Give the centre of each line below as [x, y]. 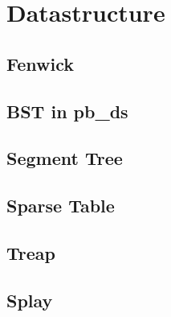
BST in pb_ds [67, 111]
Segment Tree [65, 158]
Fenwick [40, 63]
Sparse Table [61, 206]
